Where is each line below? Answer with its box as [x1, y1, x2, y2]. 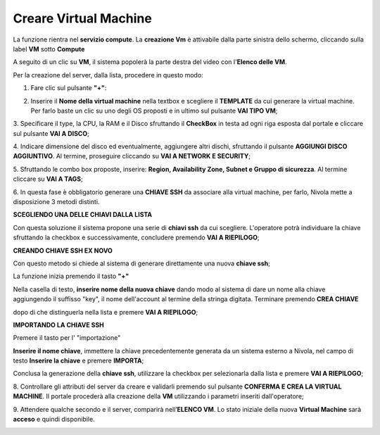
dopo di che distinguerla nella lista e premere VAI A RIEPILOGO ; [13, 308, 198, 316]
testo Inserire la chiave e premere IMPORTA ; [13, 356, 144, 365]
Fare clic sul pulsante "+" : [30, 84, 107, 92]
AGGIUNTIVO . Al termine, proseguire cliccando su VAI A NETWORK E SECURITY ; [13, 152, 251, 160]
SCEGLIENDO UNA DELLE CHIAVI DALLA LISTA [13, 210, 153, 219]
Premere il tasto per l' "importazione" [13, 334, 121, 342]
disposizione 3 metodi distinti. [13, 198, 100, 206]
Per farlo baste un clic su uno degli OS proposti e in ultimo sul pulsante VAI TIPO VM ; [30, 106, 278, 115]
